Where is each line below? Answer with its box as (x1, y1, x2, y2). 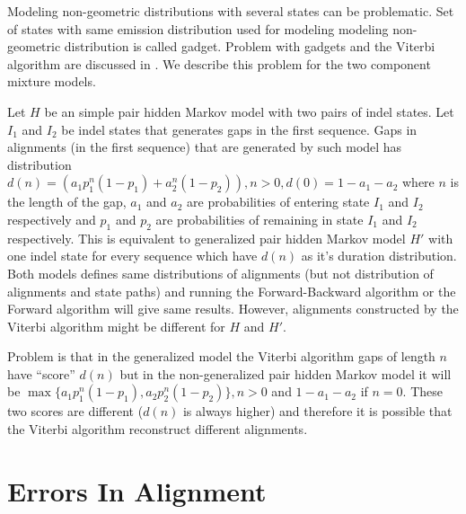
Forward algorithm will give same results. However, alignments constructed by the (7, 299, 459, 318)
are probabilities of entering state (187, 192, 370, 211)
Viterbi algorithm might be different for (7, 316, 225, 335)
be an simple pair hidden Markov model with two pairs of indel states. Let (44, 102, 454, 120)
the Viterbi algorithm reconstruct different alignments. (7, 420, 308, 439)
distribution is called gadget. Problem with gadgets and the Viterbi (64, 37, 435, 56)
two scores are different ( (7, 402, 144, 421)
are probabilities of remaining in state (155, 209, 364, 228)
